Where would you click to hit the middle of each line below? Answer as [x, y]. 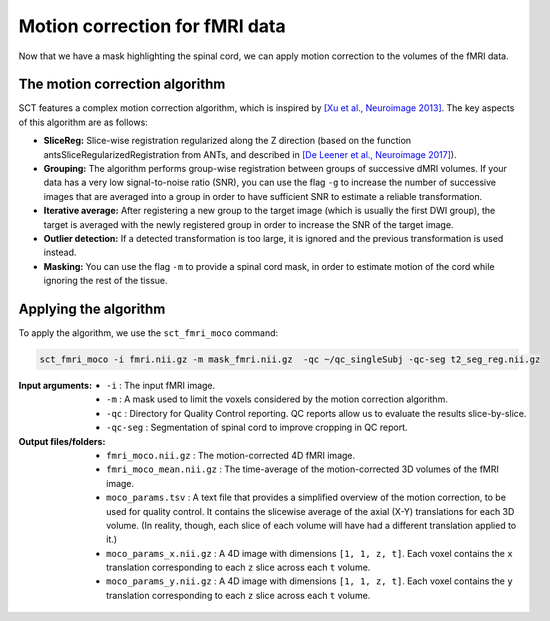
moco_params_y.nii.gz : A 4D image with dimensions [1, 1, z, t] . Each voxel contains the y [310, 581]
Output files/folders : [62, 441]
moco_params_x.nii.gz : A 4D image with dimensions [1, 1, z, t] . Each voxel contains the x [310, 553]
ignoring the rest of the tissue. [105, 281]
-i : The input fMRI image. [161, 386]
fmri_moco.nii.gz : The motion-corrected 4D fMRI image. [231, 455]
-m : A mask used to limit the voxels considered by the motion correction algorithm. [277, 399]
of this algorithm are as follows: [83, 122]
